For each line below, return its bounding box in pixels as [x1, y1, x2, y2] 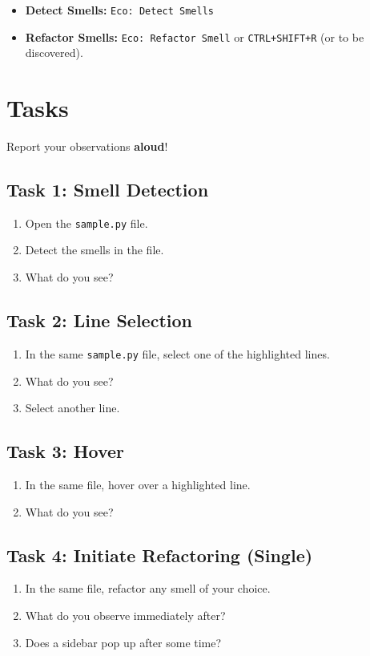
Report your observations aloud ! [6, 138, 168, 155]
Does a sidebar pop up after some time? [25, 634, 222, 650]
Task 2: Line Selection [6, 308, 192, 333]
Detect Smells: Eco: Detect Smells [25, 2, 214, 18]
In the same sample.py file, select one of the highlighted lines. [25, 345, 330, 362]
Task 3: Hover [6, 439, 125, 464]
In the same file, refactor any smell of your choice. [25, 580, 271, 597]
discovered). [25, 44, 83, 61]
